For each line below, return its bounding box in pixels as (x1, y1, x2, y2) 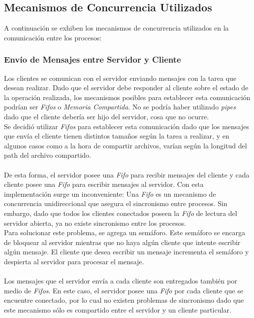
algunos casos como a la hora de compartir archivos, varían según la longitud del (4, 140, 247, 150)
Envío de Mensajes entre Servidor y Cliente (4, 53, 181, 66)
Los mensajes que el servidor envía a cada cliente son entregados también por (4, 276, 237, 286)
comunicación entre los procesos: (4, 32, 102, 42)
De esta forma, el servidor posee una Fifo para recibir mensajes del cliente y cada (4, 169, 250, 179)
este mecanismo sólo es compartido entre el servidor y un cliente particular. (4, 304, 231, 315)
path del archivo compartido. (4, 150, 92, 160)
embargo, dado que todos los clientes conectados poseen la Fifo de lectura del (4, 208, 237, 218)
